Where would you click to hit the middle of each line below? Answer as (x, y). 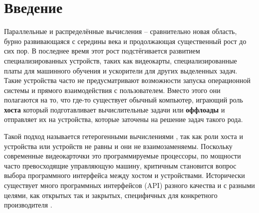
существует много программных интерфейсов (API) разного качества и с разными (129, 185)
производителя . (28, 205)
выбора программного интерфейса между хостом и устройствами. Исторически (125, 175)
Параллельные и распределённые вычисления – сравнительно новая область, (121, 31)
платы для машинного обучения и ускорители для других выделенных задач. (121, 70)
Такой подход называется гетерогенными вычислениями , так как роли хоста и (124, 136)
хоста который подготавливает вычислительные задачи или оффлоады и (115, 109)
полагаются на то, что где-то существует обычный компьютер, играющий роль (124, 100)
